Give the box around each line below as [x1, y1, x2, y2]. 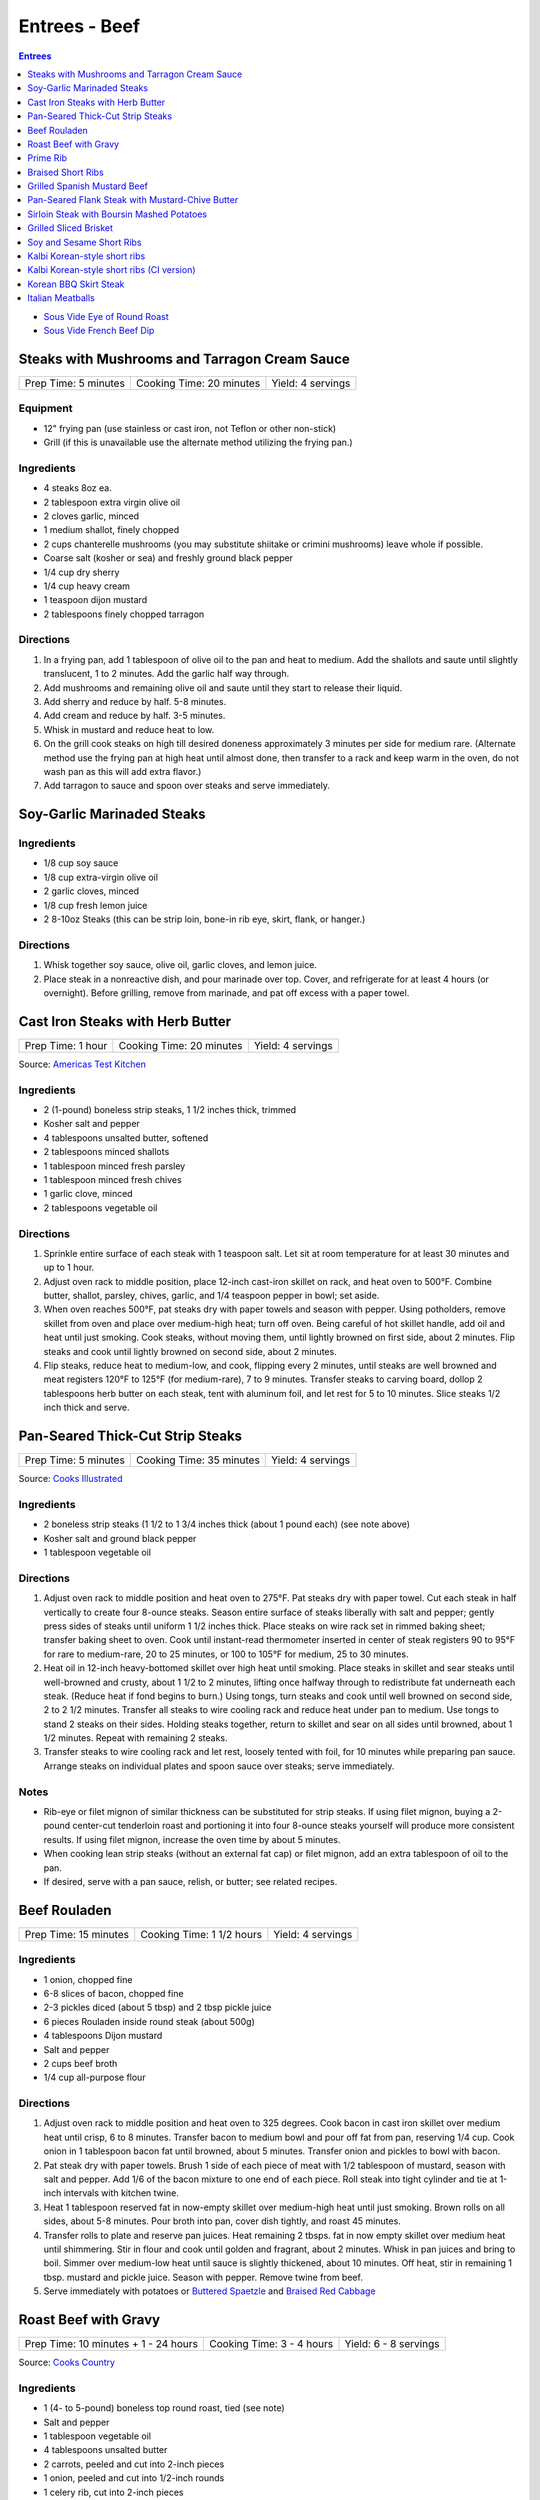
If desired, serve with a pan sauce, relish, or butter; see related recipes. [43, 1875, 338, 1887]
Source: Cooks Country [18, 2356, 115, 2369]
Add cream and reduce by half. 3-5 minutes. [43, 710, 226, 722]
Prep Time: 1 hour [24, 1038, 108, 1052]
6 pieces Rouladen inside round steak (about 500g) [43, 2015, 255, 2027]
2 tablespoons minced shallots [43, 1146, 170, 1158]
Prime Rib [27, 152, 68, 164]
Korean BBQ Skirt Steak [27, 278, 125, 290]
